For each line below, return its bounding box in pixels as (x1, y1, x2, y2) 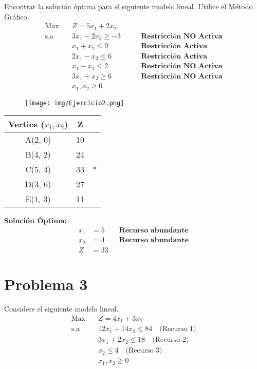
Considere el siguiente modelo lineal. (4, 303, 119, 314)
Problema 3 (4, 274, 88, 295)
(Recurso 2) (152, 336, 189, 344)
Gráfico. (4, 11, 29, 22)
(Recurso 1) (159, 325, 196, 333)
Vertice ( (8, 118, 45, 130)
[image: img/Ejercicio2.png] (25, 99, 124, 107)
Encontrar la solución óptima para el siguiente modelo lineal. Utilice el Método (4, 1, 253, 11)
